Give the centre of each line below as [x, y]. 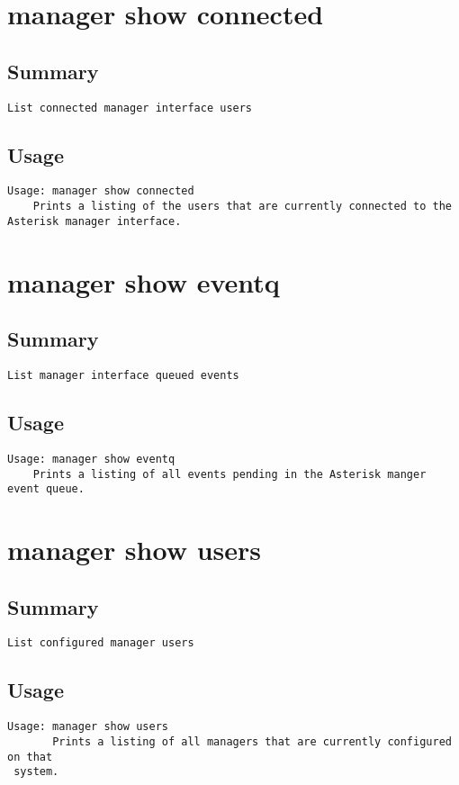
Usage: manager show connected [101, 191]
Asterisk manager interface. [94, 221]
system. [36, 772]
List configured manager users [101, 643]
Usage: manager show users [88, 727]
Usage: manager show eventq [91, 459]
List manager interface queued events [123, 375]
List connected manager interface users [130, 108]
